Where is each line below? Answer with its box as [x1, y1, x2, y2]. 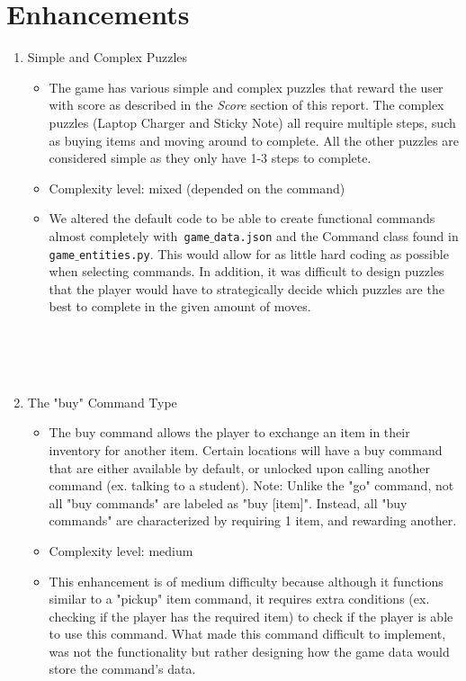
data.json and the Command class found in [213, 226, 459, 245]
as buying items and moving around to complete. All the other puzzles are [49, 130, 459, 149]
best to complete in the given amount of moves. [49, 297, 311, 316]
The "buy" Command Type [27, 392, 177, 411]
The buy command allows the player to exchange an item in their [49, 423, 410, 442]
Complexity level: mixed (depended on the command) [49, 178, 345, 197]
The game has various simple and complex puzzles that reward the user [49, 77, 444, 96]
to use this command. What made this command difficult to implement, [49, 624, 446, 643]
